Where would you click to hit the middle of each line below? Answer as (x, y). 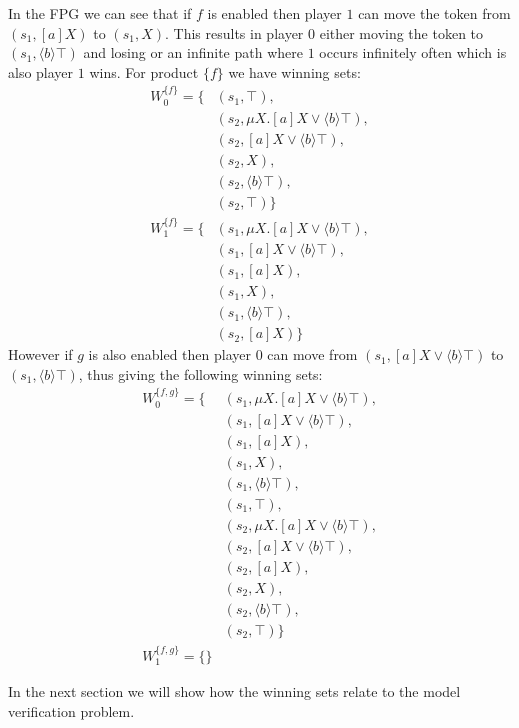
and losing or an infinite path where (193, 52)
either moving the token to (401, 32)
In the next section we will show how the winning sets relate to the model (234, 691)
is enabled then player (274, 13)
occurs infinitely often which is (413, 52)
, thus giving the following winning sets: (200, 373)
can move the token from (434, 13)
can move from (312, 354)
